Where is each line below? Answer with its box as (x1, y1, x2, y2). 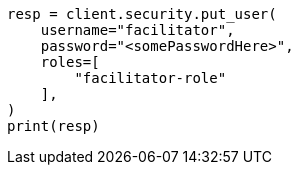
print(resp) (7, 118, 100, 134)
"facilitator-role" (74, 70, 227, 86)
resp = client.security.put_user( (7, 6, 277, 22)
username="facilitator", (40, 22, 235, 38)
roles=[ (40, 54, 100, 70)
